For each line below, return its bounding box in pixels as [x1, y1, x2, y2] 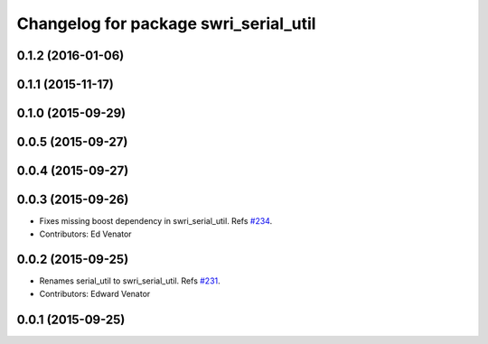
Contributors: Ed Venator [39, 228, 132, 239]
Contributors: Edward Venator [39, 288, 151, 299]
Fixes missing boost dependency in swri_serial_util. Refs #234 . [39, 216, 273, 227]
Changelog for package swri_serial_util [16, 14, 316, 33]
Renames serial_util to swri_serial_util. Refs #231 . [39, 275, 221, 286]
